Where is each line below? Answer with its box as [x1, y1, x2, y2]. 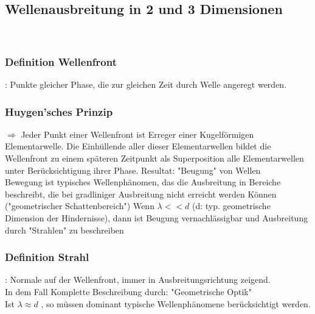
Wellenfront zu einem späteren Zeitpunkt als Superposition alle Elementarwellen [5, 152, 304, 165]
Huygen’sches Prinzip [5, 104, 113, 119]
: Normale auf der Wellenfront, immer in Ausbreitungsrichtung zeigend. [5, 273, 271, 286]
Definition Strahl [5, 249, 89, 265]
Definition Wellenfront [5, 54, 117, 69]
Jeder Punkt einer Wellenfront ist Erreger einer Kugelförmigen [21, 127, 254, 140]
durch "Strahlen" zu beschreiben [5, 223, 124, 236]
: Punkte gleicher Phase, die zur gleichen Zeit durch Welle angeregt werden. [5, 78, 287, 91]
